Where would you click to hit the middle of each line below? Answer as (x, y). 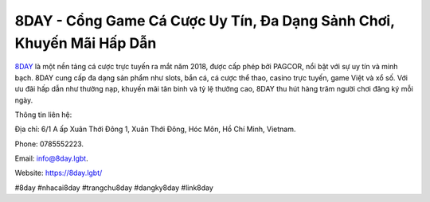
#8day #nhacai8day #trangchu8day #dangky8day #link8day (114, 188)
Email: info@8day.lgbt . (51, 158)
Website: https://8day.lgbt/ (59, 173)
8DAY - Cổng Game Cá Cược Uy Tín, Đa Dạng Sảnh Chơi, (205, 21)
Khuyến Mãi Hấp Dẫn (86, 43)
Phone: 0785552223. (49, 144)
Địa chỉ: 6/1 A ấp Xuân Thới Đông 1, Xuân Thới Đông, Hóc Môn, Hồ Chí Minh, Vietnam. (155, 129)
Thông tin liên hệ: (43, 115)
